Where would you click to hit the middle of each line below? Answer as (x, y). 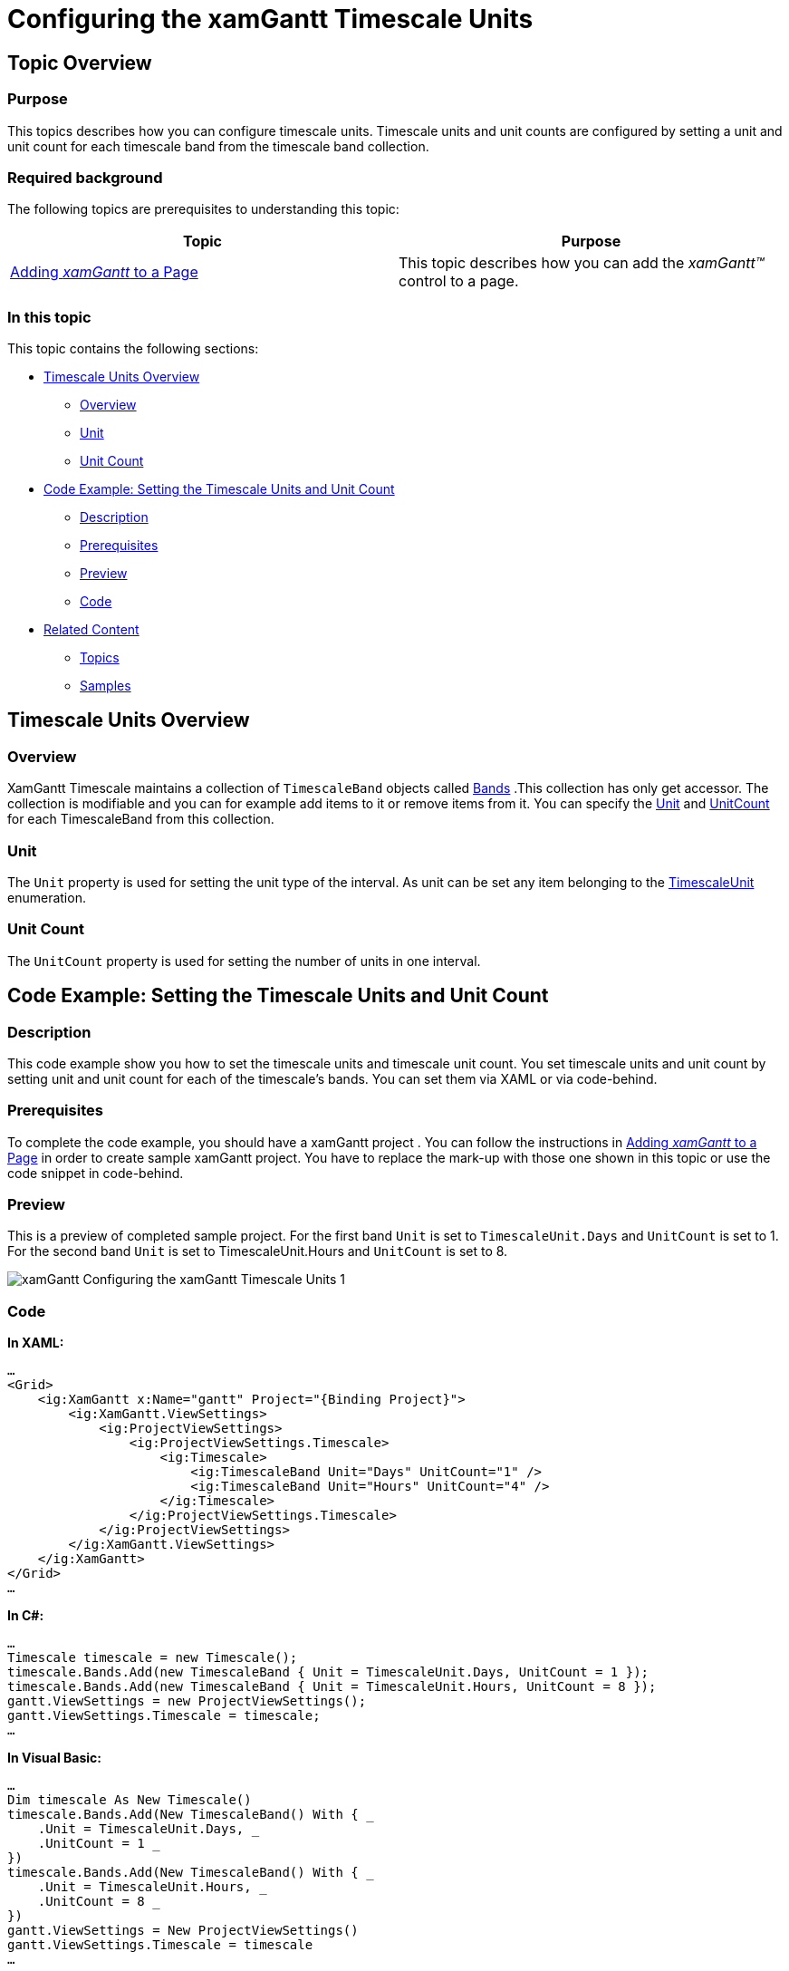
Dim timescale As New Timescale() (130, 1800)
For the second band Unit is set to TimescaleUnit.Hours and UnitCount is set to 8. (258, 1251)
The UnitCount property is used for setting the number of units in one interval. (244, 961)
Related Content (91, 630)
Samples (106, 686)
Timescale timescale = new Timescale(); (153, 1658)
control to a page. (459, 281)
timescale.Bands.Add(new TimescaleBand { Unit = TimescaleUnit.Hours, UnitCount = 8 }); (332, 1687)
